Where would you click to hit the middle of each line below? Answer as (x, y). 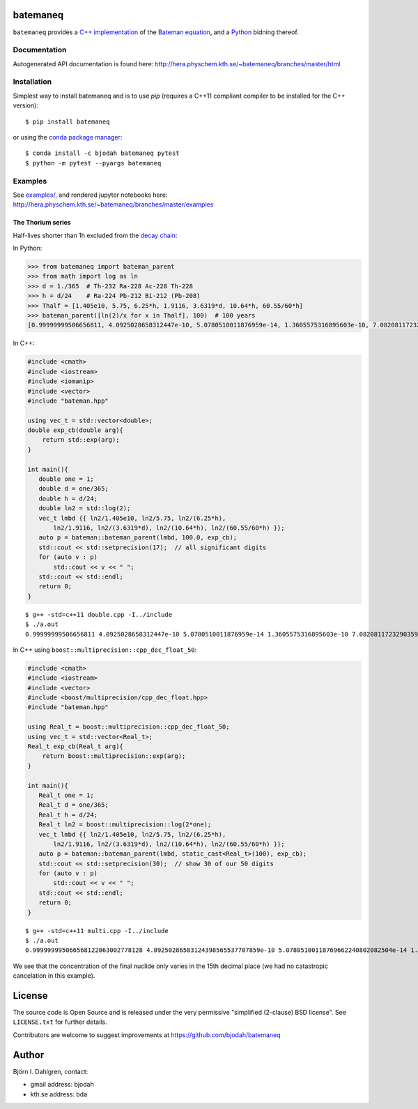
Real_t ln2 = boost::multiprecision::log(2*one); (125, 825)
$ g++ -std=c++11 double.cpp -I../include (99, 615)
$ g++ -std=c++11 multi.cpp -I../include (97, 931)
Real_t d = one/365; (74, 805)
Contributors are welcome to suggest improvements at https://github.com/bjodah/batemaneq (147, 1035)
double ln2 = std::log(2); (85, 508)
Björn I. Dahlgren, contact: (51, 1071)
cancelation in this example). (54, 976)
